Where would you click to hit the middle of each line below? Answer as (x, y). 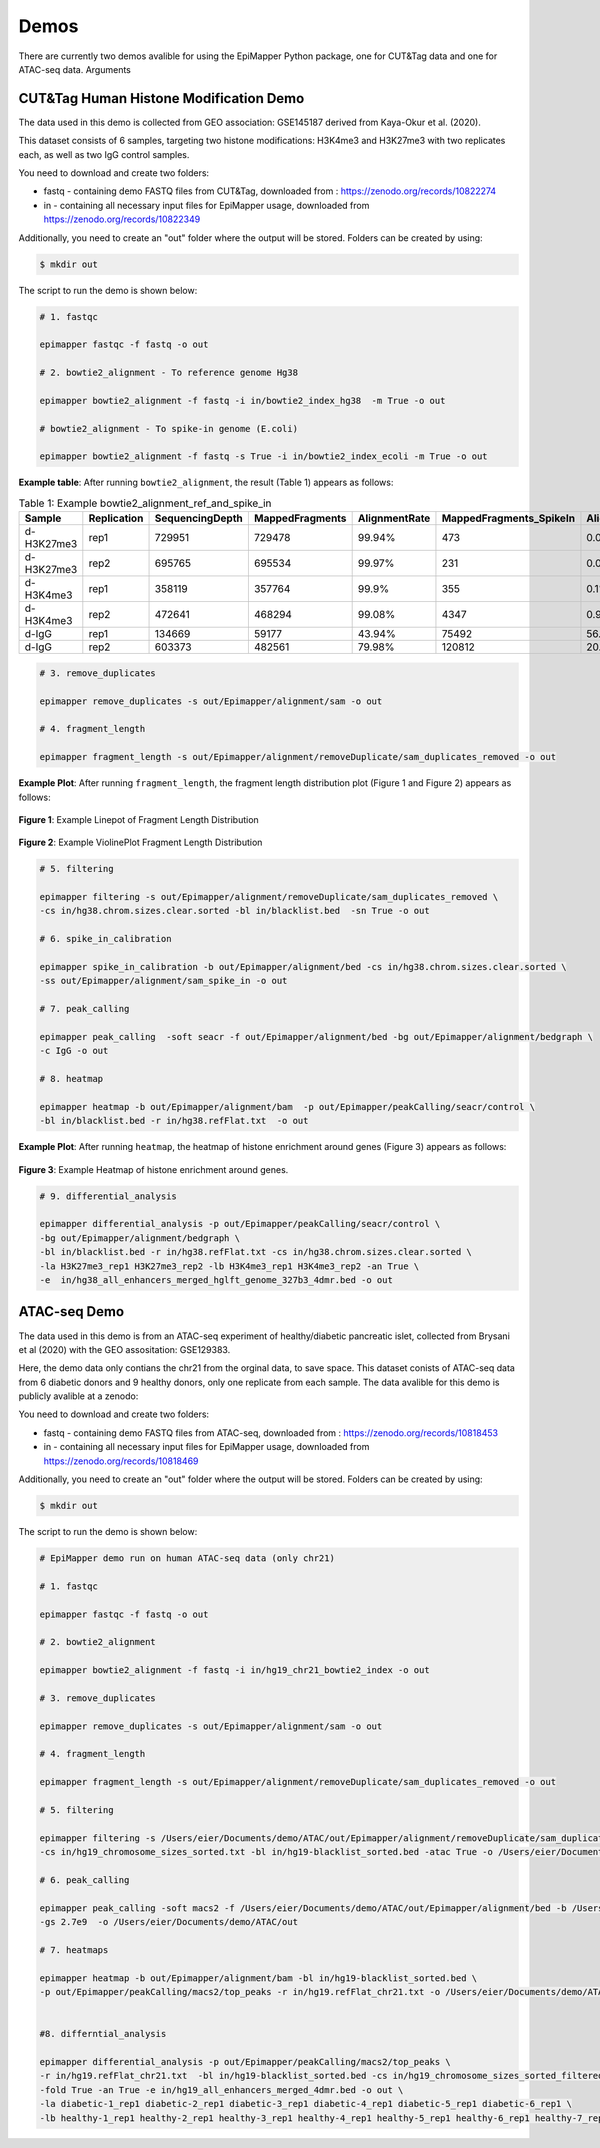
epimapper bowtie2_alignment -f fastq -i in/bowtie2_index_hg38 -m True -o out (242, 400)
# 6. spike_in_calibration (105, 939)
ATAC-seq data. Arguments (75, 69)
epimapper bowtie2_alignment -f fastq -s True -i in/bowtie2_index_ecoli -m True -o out (264, 456)
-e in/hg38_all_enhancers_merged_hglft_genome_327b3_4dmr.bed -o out (216, 1280)
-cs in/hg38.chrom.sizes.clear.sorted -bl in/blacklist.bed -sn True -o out (234, 911)
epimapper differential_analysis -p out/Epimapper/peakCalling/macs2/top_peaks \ (245, 2062)
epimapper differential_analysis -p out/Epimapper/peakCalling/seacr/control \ (240, 1224)
